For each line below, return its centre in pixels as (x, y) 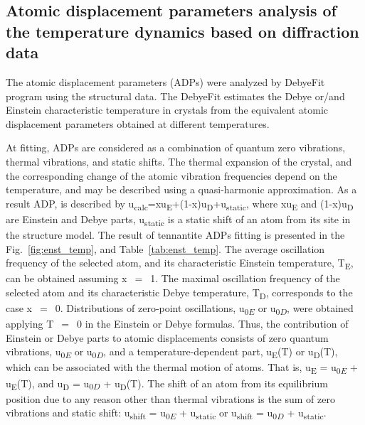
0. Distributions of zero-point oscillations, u (150, 308)
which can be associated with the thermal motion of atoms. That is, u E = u (171, 368)
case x (19, 308)
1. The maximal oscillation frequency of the (245, 278)
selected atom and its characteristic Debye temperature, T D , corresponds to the (179, 293)
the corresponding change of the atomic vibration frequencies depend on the (171, 175)
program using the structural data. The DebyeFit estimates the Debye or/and (175, 96)
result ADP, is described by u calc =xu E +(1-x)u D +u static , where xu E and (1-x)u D (180, 204)
